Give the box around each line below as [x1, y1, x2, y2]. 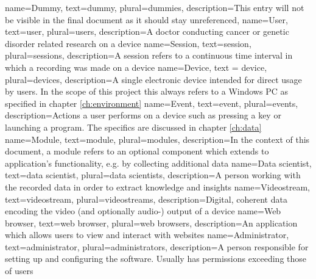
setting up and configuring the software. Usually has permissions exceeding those [5, 252, 307, 265]
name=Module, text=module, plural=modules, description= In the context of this [5, 132, 310, 145]
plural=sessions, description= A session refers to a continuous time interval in [5, 49, 293, 62]
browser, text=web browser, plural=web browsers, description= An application [5, 216, 298, 229]
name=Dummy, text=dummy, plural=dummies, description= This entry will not [5, 1, 304, 13]
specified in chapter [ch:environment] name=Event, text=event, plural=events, [5, 96, 298, 109]
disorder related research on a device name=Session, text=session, [5, 37, 251, 49]
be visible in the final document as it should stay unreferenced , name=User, [5, 13, 288, 26]
